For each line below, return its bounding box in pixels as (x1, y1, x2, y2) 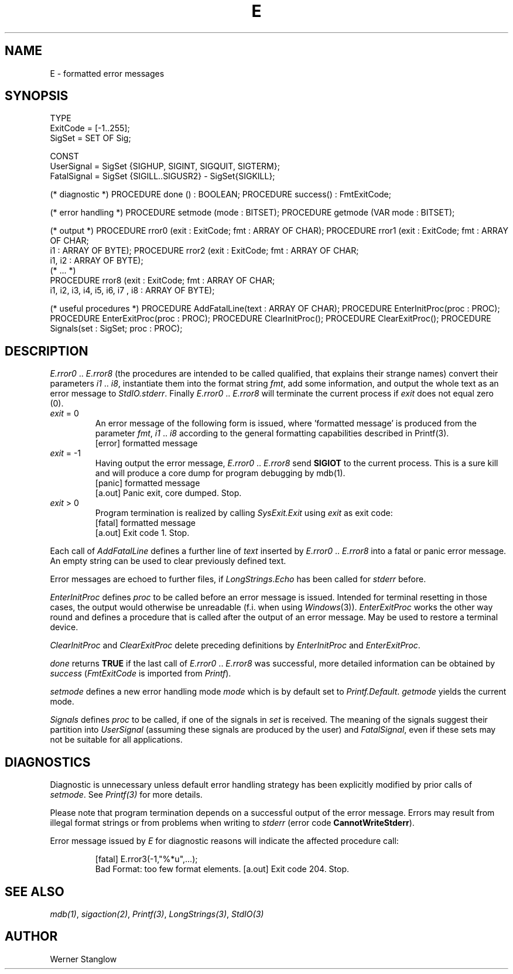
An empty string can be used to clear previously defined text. (50, 556, 286, 566)
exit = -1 (50, 448, 81, 459)
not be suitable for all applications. (50, 734, 183, 745)
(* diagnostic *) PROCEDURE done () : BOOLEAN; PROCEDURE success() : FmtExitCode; (50, 189, 392, 200)
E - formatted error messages (50, 68, 165, 78)
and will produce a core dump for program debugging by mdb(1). (95, 468, 346, 479)
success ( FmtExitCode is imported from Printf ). (50, 668, 231, 679)
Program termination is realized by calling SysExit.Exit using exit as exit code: (95, 508, 393, 518)
